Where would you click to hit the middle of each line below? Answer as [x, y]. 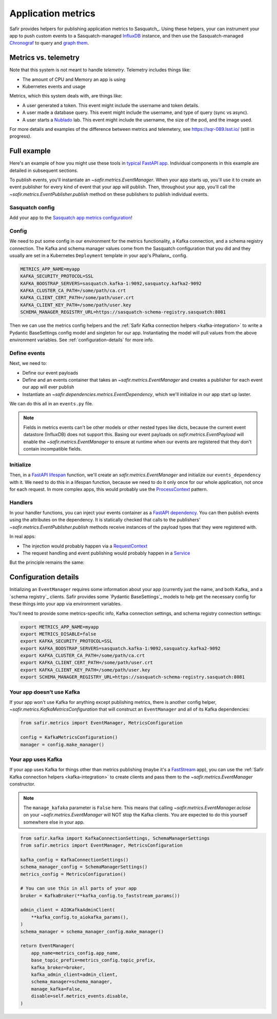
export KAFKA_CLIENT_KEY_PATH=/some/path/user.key [85, 670]
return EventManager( [47, 946]
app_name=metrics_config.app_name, [76, 953]
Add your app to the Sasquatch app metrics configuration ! [71, 218]
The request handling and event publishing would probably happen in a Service [106, 553]
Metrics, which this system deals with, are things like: [66, 96]
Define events [27, 353]
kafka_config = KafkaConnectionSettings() [74, 860]
